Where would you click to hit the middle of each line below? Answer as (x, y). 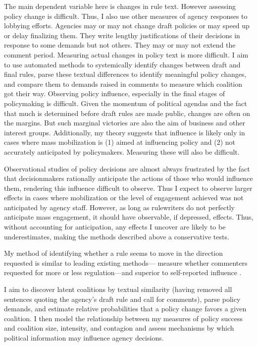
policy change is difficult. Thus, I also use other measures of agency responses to (126, 16)
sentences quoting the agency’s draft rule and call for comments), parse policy (122, 299)
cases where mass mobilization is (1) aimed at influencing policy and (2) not (120, 142)
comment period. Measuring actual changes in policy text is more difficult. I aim (126, 54)
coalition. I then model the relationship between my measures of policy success (123, 318)
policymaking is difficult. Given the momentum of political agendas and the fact (126, 103)
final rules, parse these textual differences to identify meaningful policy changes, (125, 74)
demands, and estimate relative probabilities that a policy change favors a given (125, 309)
